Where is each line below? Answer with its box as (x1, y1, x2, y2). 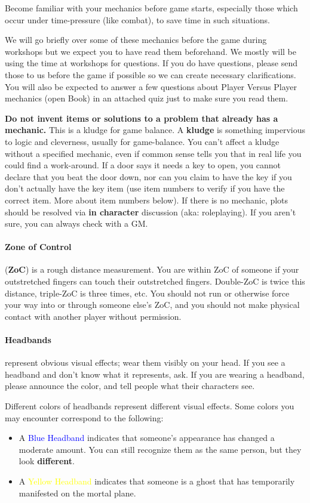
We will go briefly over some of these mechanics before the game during (5, 33, 267, 46)
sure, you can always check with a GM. (5, 217, 148, 230)
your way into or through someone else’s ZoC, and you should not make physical (5, 298, 300, 311)
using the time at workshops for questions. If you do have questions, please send (5, 57, 297, 69)
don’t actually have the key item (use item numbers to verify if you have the (5, 182, 285, 195)
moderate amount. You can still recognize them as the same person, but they (19, 443, 302, 455)
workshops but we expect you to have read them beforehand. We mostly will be (5, 45, 296, 57)
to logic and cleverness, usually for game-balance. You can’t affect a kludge (5, 135, 280, 147)
